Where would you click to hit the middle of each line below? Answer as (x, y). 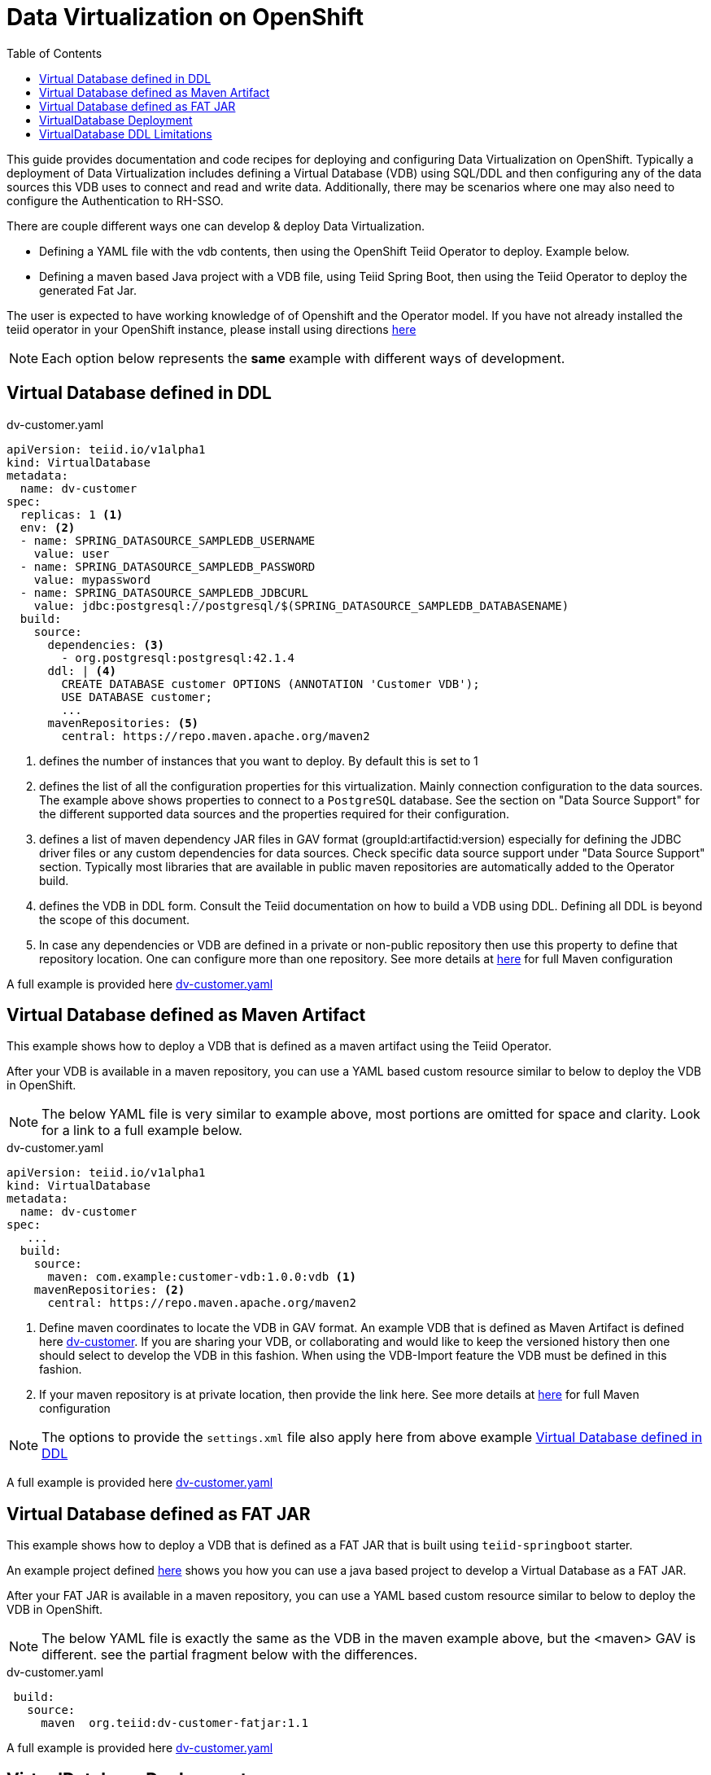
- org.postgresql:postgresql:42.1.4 (178, 657)
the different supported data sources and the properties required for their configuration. (275, 813)
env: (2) (48, 527)
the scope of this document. (115, 919)
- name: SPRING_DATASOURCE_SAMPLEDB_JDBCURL (164, 592)
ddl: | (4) (82, 671)
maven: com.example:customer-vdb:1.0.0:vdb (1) (202, 1277)
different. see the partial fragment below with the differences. (230, 1655)
